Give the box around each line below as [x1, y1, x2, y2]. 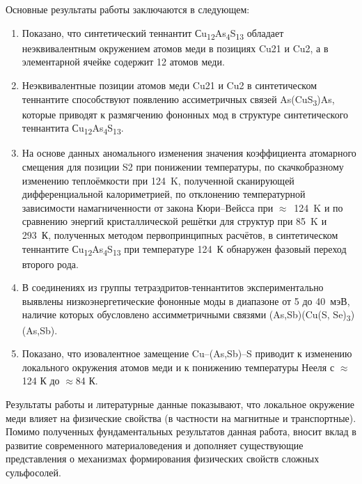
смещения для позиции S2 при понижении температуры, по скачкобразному [22, 159, 344, 173]
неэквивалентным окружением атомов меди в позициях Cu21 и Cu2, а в [22, 40, 329, 55]
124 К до [22, 373, 60, 388]
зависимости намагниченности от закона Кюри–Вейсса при [22, 200, 274, 214]
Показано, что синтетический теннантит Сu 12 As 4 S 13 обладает [22, 25, 284, 42]
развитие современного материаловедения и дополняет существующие [6, 437, 304, 452]
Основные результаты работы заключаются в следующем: [6, 2, 250, 16]
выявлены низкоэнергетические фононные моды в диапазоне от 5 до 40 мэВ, [22, 293, 350, 308]
